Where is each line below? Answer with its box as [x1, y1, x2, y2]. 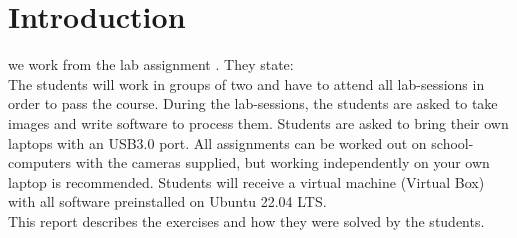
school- [431, 132, 474, 153]
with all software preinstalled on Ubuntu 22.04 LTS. [8, 191, 327, 212]
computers [8, 152, 72, 173]
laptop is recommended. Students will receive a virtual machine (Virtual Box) [8, 171, 485, 192]
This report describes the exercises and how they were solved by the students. [8, 210, 485, 231]
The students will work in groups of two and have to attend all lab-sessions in [8, 73, 485, 94]
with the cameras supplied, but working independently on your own [75, 152, 490, 173]
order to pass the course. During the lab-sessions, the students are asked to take [8, 93, 498, 114]
